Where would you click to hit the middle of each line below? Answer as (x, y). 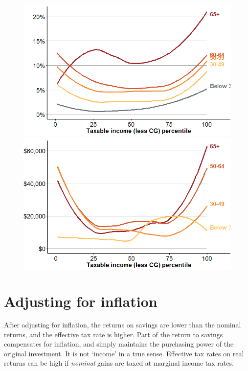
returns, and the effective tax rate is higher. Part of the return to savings (113, 334)
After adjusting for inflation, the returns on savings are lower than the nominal (123, 324)
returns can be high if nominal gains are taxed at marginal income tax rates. (119, 363)
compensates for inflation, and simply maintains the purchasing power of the (119, 344)
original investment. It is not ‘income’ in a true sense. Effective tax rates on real (124, 353)
